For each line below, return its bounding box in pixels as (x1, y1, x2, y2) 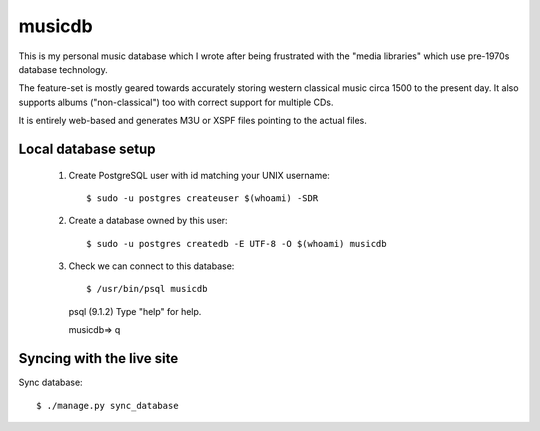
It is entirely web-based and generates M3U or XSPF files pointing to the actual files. (18, 115, 367, 127)
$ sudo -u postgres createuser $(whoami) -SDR (86, 192, 319, 204)
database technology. (18, 63, 109, 75)
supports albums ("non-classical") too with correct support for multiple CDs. (18, 96, 334, 108)
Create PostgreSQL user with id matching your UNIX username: (68, 169, 330, 181)
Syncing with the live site (18, 350, 179, 367)
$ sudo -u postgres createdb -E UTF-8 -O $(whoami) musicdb (86, 238, 387, 249)
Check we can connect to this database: (68, 260, 235, 272)
